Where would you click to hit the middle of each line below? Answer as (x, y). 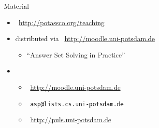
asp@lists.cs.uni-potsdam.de (77, 104)
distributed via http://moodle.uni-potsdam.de (85, 38)
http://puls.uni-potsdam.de (71, 120)
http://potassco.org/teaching (61, 22)
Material (16, 6)
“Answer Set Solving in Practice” (76, 54)
